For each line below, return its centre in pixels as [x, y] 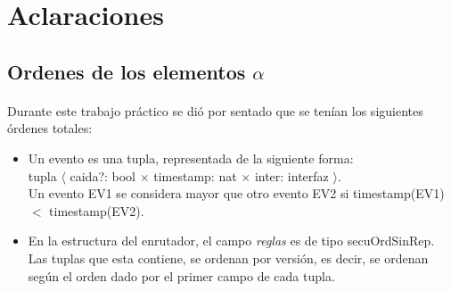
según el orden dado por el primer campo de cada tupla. [181, 275]
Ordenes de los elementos [127, 71]
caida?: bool [103, 175]
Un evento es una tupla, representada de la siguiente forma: [191, 158]
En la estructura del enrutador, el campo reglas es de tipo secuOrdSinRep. [231, 241]
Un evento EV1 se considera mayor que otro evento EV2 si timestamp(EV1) [236, 193]
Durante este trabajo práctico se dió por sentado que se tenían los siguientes [215, 110]
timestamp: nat [195, 175]
